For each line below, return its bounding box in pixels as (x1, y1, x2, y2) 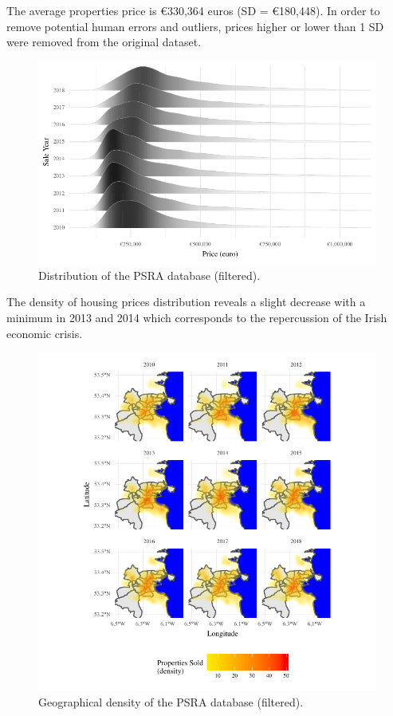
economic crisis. (6, 325, 83, 341)
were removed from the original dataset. (6, 33, 202, 50)
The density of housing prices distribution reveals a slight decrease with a (6, 293, 366, 310)
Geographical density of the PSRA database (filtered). (38, 693, 304, 710)
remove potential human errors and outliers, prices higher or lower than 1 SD (6, 18, 384, 34)
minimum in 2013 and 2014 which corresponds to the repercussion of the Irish (6, 309, 387, 325)
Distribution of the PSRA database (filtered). (38, 266, 261, 283)
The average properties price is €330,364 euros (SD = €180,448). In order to (6, 2, 380, 18)
